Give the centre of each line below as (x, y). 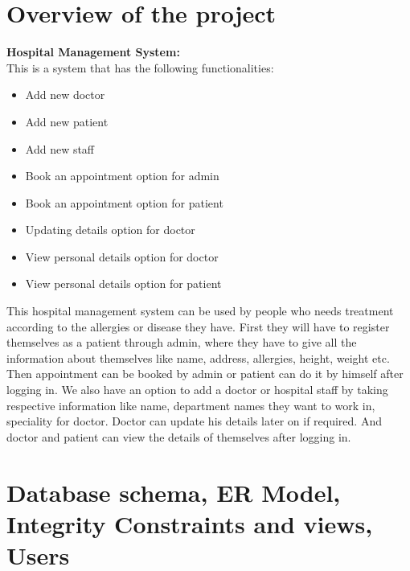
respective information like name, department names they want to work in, (191, 405)
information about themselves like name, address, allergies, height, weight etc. (198, 357)
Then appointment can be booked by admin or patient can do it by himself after (205, 374)
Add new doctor (65, 94)
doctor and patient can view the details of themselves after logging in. (179, 436)
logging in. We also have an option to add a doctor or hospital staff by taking (197, 390)
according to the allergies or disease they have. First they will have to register (198, 326)
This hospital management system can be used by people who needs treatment (200, 311)
